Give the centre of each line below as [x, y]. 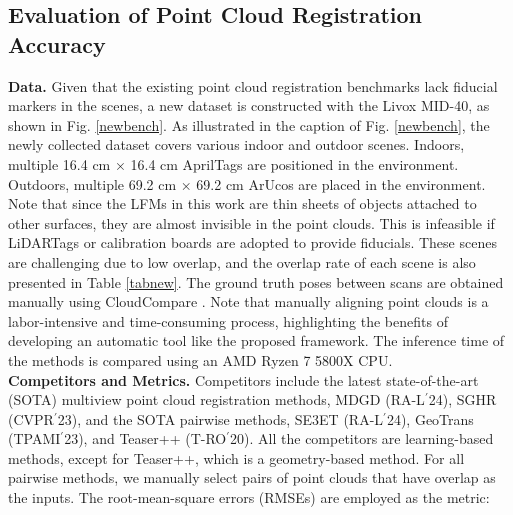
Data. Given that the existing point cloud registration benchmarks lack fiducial [253, 85]
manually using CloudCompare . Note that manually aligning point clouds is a [248, 301]
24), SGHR [462, 399]
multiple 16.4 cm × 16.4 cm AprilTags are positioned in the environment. [233, 163]
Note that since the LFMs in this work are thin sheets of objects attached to [242, 203]
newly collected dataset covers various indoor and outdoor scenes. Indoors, [236, 144]
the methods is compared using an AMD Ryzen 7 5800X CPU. [200, 359]
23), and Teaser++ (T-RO [145, 438]
